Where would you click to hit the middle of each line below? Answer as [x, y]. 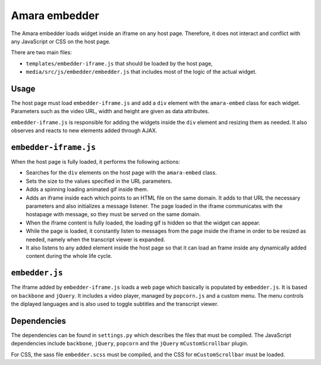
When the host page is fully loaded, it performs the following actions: [96, 162]
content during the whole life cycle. [69, 256]
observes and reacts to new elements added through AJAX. [84, 130]
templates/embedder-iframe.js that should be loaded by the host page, [119, 63]
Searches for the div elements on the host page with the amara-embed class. [121, 173]
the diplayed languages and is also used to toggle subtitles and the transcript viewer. [115, 304]
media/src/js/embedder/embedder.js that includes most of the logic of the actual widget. [141, 72]
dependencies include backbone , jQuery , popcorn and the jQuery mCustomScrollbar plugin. [130, 344]
